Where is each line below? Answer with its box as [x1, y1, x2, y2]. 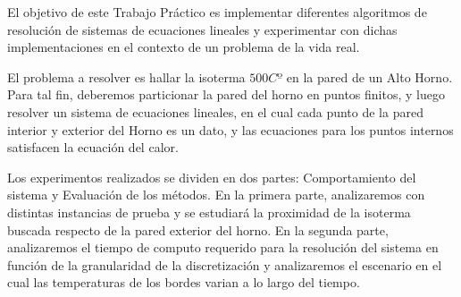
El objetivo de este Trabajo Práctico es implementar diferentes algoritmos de [7, 3, 427, 21]
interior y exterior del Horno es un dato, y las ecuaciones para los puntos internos [7, 120, 454, 139]
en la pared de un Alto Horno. [286, 67, 453, 86]
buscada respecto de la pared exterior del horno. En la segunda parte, [7, 220, 389, 239]
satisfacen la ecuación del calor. [7, 138, 179, 157]
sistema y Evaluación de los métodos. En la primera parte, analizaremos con [7, 185, 425, 204]
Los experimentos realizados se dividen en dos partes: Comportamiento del [7, 167, 416, 186]
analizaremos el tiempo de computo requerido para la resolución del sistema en [7, 238, 439, 257]
